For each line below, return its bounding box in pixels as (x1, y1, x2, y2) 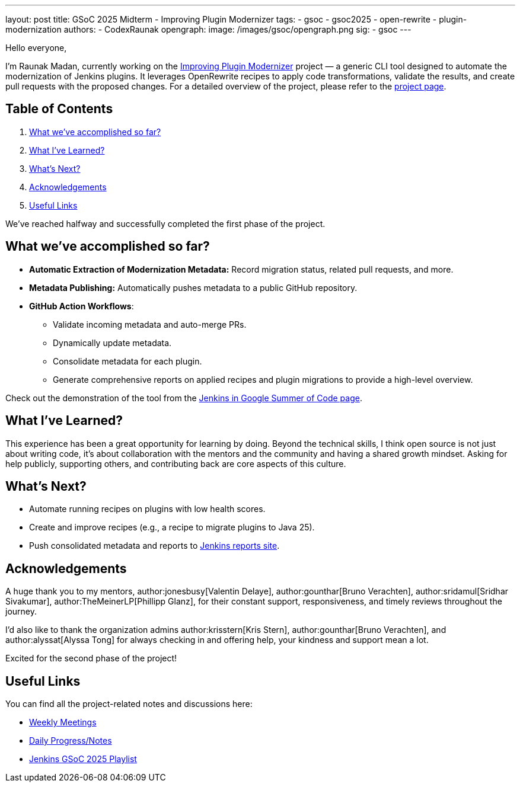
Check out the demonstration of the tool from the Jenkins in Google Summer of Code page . (5, 392, 362, 403)
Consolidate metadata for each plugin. (53, 356, 202, 366)
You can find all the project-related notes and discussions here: (5, 699, 253, 709)
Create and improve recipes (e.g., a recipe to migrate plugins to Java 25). (29, 522, 315, 533)
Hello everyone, (5, 43, 67, 53)
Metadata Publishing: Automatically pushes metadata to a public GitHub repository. (29, 282, 358, 293)
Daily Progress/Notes (29, 735, 112, 746)
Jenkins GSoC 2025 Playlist (29, 754, 137, 764)
